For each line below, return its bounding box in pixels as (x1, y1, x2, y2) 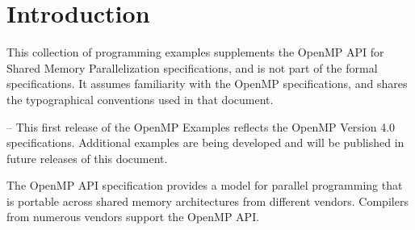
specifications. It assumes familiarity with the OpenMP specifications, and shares (6, 75, 408, 92)
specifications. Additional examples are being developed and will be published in (6, 134, 405, 151)
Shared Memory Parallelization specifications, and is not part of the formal (6, 59, 378, 76)
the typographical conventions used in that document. (6, 90, 274, 107)
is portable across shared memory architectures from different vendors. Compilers (6, 192, 409, 209)
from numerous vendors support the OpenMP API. (6, 208, 260, 225)
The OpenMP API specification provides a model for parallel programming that (6, 177, 403, 194)
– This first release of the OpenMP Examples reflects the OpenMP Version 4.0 (6, 118, 396, 135)
